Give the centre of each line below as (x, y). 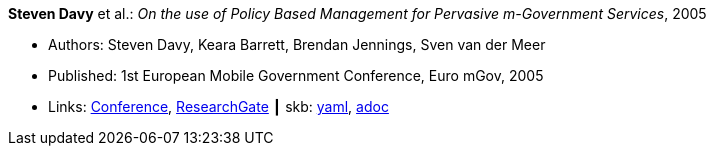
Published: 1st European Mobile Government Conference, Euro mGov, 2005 (296, 75)
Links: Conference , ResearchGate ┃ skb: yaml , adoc (218, 106)
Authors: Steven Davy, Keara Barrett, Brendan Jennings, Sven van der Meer (297, 44)
